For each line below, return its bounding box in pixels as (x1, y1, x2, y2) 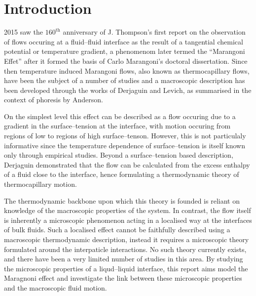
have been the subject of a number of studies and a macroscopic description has (4, 75, 245, 85)
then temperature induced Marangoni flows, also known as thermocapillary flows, (4, 65, 250, 76)
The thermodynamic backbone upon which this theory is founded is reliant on (4, 195, 240, 206)
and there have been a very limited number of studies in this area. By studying (4, 254, 243, 264)
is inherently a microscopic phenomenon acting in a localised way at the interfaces (4, 214, 252, 225)
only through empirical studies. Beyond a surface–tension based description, (4, 150, 233, 160)
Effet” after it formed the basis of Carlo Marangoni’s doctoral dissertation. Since (4, 55, 248, 66)
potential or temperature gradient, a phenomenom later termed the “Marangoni (4, 46, 245, 56)
